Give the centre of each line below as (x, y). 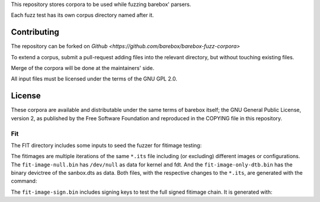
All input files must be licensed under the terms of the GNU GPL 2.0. (94, 79)
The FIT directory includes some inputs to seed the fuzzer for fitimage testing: (106, 145)
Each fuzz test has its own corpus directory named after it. (82, 15)
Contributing (35, 32)
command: (24, 181)
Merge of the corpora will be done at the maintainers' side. (83, 68)
